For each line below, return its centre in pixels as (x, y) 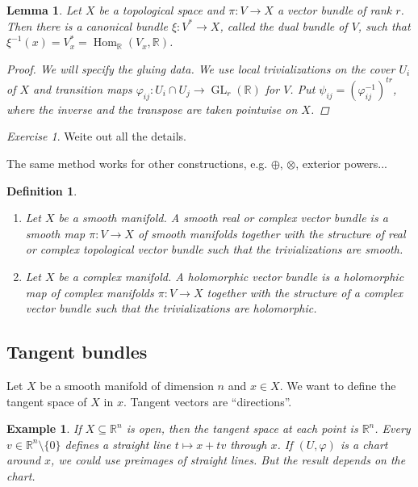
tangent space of (47, 401)
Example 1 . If (44, 428)
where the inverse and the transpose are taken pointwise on (152, 109)
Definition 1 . (42, 190)
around (24, 460)
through (249, 444)
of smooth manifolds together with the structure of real (272, 233)
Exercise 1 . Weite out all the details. (97, 136)
